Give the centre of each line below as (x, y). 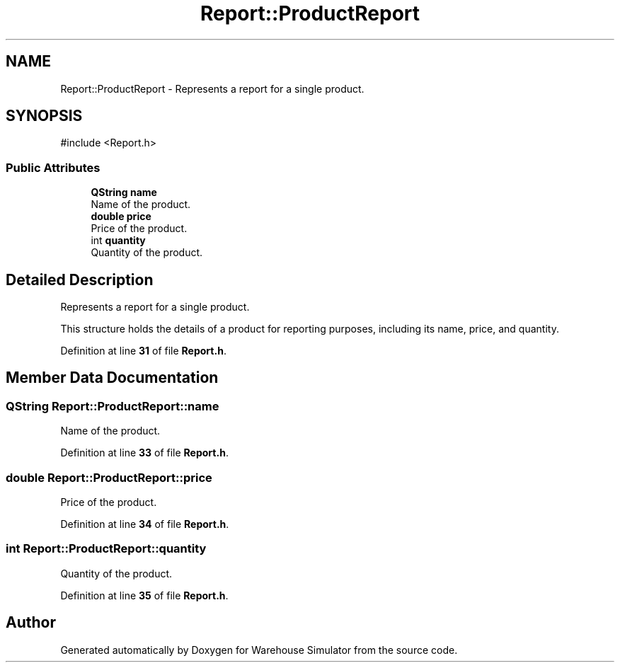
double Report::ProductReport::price (109, 477)
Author (31, 623)
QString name (124, 192)
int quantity (118, 241)
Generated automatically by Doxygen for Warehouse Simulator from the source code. (259, 650)
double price (121, 217)
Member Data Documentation (112, 378)
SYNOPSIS (44, 116)
